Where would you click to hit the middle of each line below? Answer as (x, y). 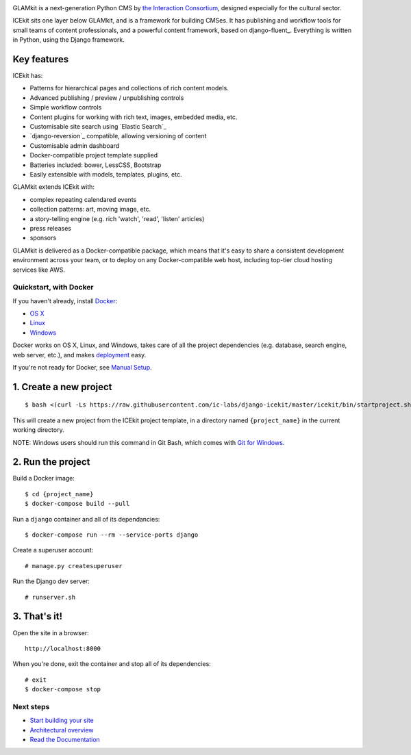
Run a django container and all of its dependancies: (86, 519)
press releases (51, 228)
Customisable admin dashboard (75, 145)
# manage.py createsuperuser (74, 566)
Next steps (31, 706)
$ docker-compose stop (63, 689)
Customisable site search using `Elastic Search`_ (98, 127)
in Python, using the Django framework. (68, 40)
